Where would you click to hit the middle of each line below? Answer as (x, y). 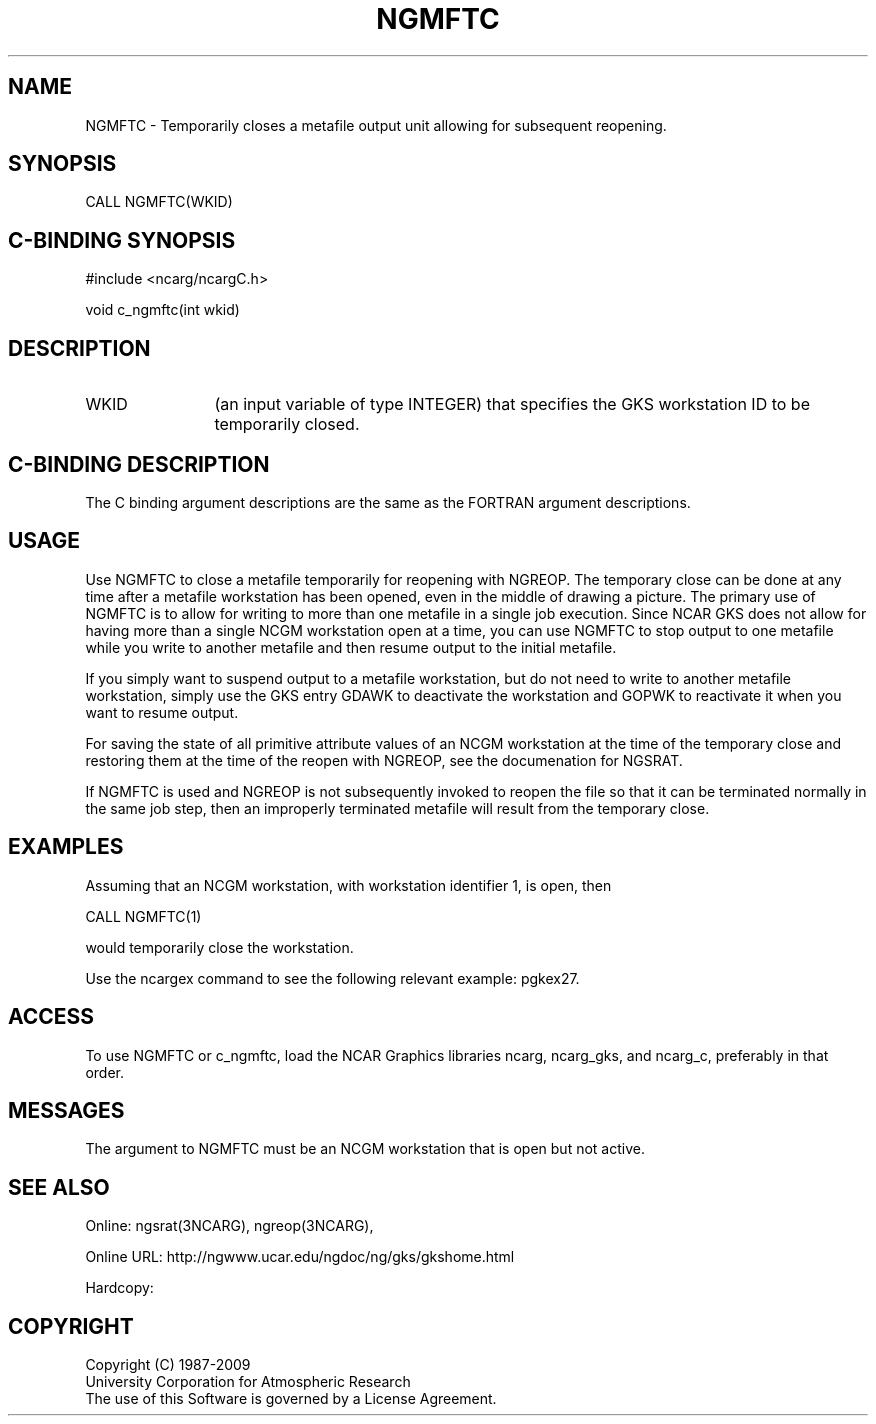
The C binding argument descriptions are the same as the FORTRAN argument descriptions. (388, 502)
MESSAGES (66, 1110)
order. (104, 1072)
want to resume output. (162, 712)
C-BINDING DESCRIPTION (139, 464)
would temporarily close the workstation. (219, 947)
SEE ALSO (59, 1187)
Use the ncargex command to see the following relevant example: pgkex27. (332, 978)
